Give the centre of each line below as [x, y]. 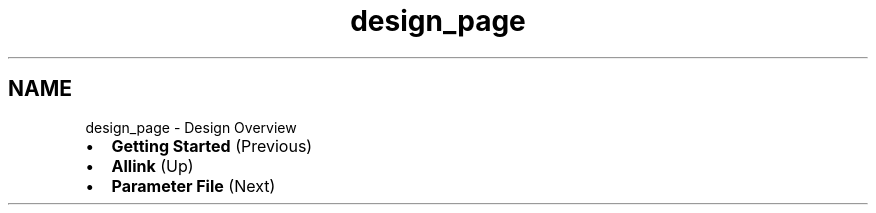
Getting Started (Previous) [212, 145]
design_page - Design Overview [191, 127]
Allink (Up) [152, 165]
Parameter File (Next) [193, 185]
